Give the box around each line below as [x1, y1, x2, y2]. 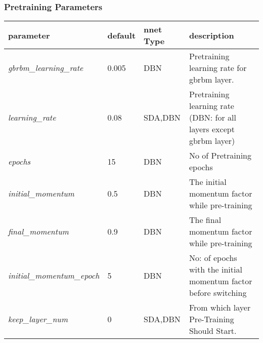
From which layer [189, 301, 251, 314]
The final [189, 214, 222, 226]
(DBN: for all [189, 111, 236, 124]
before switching [189, 287, 247, 299]
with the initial [189, 263, 242, 276]
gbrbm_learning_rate [8, 62, 83, 74]
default [107, 29, 136, 41]
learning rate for [189, 62, 247, 74]
